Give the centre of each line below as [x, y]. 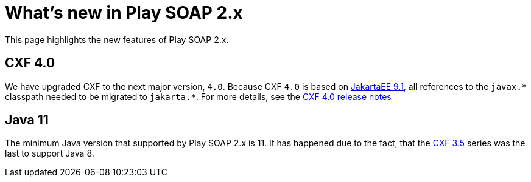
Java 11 [27, 120]
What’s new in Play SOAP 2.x [124, 13]
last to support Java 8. [50, 153]
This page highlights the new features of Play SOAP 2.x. [117, 39]
